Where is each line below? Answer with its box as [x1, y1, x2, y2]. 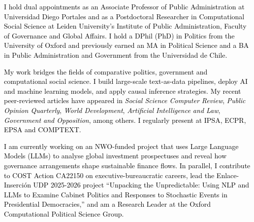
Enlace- [216, 170, 239, 180]
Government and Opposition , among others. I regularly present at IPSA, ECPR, [4, 114, 246, 125]
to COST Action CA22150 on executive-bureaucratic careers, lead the [4, 170, 215, 180]
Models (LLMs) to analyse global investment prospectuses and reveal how [4, 150, 227, 161]
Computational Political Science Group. [4, 208, 124, 219]
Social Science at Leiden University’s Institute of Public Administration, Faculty [4, 21, 247, 31]
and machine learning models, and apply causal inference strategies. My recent [4, 85, 241, 96]
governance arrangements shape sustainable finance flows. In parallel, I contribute [4, 160, 251, 170]
